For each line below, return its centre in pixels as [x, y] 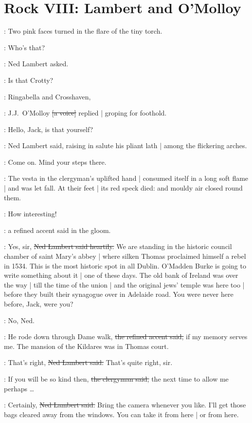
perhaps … [19, 388]
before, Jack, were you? [39, 304]
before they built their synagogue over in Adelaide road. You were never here [119, 294]
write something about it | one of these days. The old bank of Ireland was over [121, 275]
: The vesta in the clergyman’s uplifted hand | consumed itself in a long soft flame [126, 178]
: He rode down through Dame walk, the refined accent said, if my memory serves [126, 336]
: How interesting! [30, 214]
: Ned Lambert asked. [36, 64]
